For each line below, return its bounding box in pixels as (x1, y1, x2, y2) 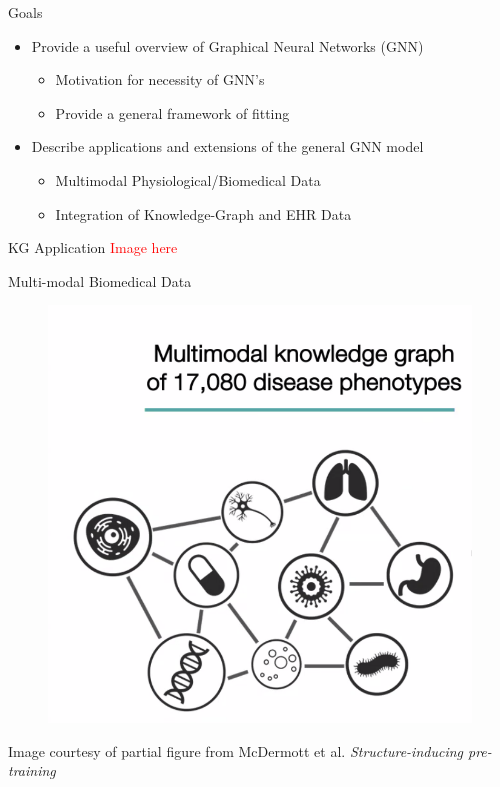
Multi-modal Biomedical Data (8, 270, 192, 291)
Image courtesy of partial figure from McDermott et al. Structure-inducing (8, 740, 463, 761)
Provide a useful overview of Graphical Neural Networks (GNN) (31, 35, 424, 56)
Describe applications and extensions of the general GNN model (31, 136, 424, 157)
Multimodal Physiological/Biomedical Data (55, 169, 321, 190)
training (8, 760, 56, 781)
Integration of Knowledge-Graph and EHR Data (55, 203, 352, 224)
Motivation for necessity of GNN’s (55, 69, 265, 90)
